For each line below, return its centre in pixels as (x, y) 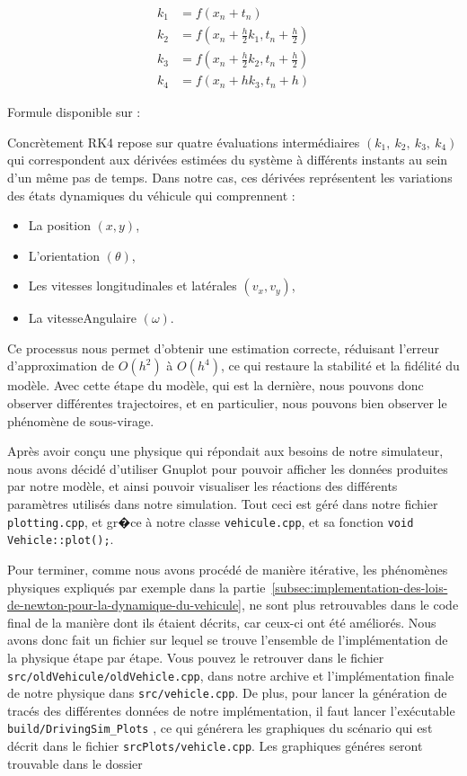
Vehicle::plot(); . (61, 539)
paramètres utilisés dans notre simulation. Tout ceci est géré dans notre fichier (223, 504)
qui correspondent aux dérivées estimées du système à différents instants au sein (228, 160)
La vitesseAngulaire (82, 318)
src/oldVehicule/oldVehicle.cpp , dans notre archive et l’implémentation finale (231, 675)
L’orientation (64, 255)
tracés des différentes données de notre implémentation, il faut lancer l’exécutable (231, 710)
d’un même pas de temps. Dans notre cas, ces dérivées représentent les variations (230, 177)
